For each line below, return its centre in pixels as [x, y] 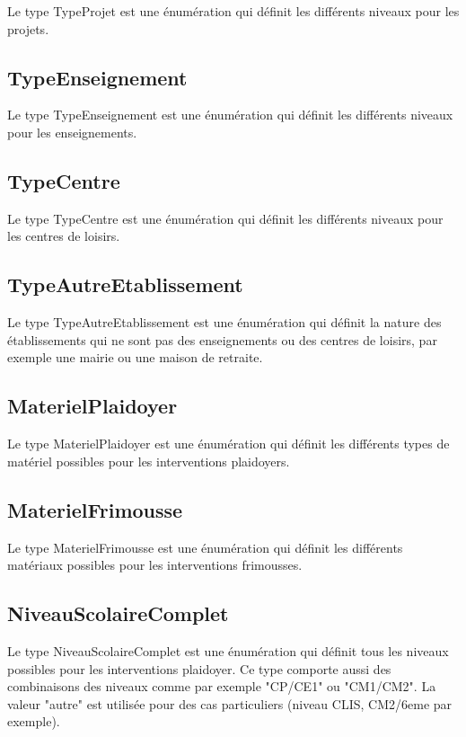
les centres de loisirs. [64, 236]
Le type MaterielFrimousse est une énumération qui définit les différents [205, 547]
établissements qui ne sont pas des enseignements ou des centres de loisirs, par [222, 339]
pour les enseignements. [72, 132]
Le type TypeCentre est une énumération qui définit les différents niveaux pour [225, 218]
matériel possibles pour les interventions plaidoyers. [149, 461]
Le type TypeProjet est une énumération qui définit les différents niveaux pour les [233, 11]
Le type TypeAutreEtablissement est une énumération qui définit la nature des [224, 322]
